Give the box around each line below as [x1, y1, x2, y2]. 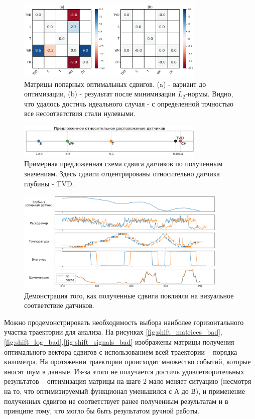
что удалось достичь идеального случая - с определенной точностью [24, 98, 234, 109]
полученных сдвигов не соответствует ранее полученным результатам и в [4, 395, 228, 406]
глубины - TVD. [24, 178, 74, 188]
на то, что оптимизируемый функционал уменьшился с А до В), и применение [4, 385, 245, 396]
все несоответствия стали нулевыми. [24, 108, 136, 119]
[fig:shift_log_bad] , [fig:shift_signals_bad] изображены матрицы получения [4, 337, 234, 347]
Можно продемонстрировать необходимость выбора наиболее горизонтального [4, 317, 244, 327]
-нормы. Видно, [185, 88, 233, 99]
